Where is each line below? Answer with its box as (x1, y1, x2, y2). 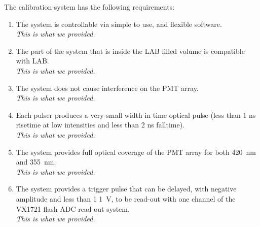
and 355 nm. (16, 156, 56, 167)
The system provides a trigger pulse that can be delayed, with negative (16, 183, 237, 194)
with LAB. (16, 55, 49, 66)
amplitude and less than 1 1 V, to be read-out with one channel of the (16, 193, 236, 204)
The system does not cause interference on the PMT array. (16, 82, 199, 93)
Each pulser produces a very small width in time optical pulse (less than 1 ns (16, 109, 256, 120)
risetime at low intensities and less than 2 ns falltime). (16, 119, 184, 130)
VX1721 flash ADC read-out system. (16, 203, 130, 214)
